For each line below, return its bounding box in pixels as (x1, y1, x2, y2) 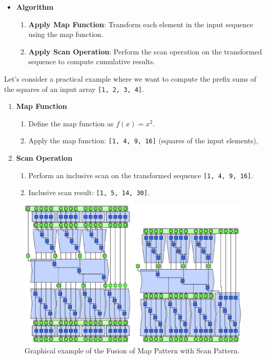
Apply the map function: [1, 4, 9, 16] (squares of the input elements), (28, 135, 258, 146)
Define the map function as (28, 118, 114, 128)
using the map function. (28, 29, 104, 40)
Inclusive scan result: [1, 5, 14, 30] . (28, 187, 150, 198)
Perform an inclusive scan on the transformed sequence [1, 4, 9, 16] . (28, 169, 253, 180)
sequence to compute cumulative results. (28, 56, 155, 67)
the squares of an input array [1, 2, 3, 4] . (4, 83, 144, 94)
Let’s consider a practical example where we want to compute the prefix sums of (4, 73, 257, 84)
